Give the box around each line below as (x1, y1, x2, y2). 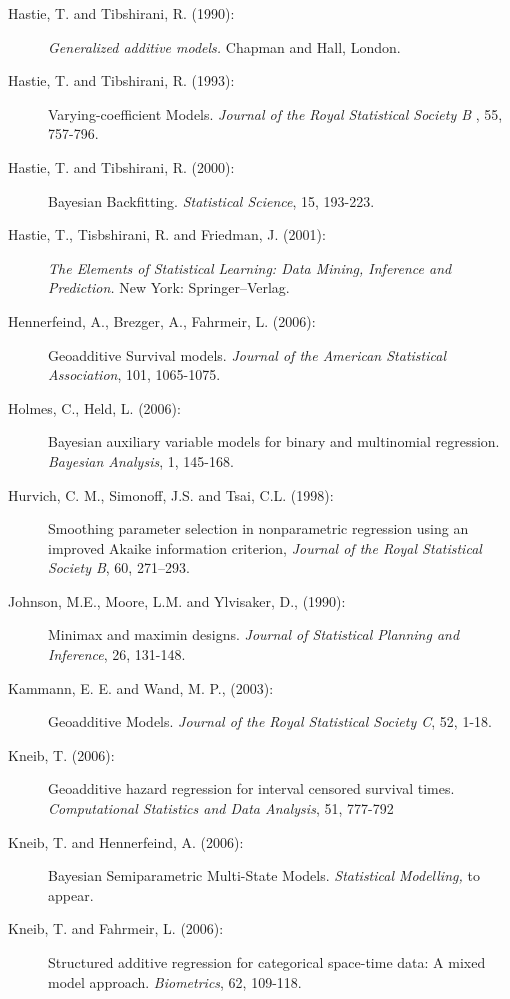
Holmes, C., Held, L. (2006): (8, 397, 181, 418)
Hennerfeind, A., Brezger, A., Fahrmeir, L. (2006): (8, 310, 316, 331)
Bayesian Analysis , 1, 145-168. (48, 450, 234, 471)
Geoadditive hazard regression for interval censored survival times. (48, 778, 455, 799)
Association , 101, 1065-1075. (48, 364, 221, 385)
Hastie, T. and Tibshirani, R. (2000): (8, 156, 235, 177)
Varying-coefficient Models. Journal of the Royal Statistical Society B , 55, (48, 103, 503, 124)
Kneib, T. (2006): (8, 744, 115, 765)
